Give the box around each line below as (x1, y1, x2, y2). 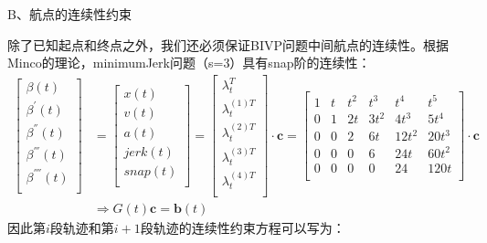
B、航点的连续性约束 (7, 5, 132, 23)
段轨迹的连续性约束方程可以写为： (140, 218, 345, 238)
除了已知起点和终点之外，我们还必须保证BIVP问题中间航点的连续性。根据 (7, 35, 449, 54)
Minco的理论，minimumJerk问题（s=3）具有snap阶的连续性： (7, 53, 371, 72)
